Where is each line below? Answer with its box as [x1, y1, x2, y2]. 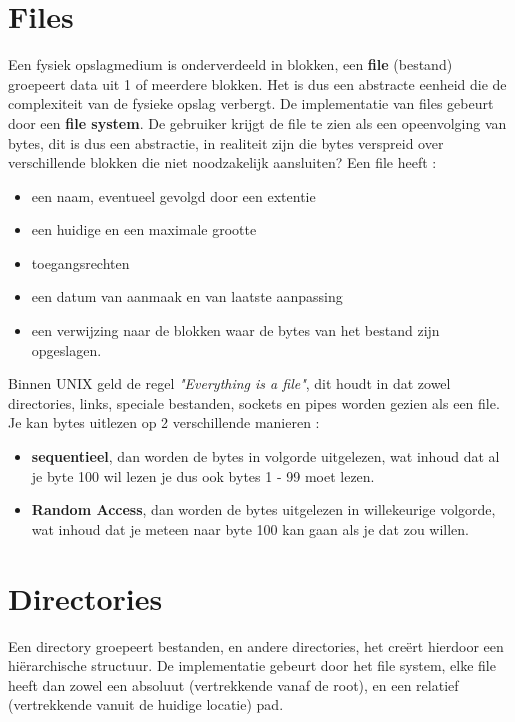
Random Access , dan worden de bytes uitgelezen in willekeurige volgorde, [31, 499, 496, 520]
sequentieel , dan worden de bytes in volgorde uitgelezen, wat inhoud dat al [31, 446, 500, 467]
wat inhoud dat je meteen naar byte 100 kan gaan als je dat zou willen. [31, 518, 470, 539]
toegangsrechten [31, 252, 130, 273]
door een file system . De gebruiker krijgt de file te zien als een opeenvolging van [8, 112, 507, 133]
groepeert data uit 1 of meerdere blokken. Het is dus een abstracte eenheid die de [8, 73, 507, 94]
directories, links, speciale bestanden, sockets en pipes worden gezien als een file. [8, 392, 500, 413]
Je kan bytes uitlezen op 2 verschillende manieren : [8, 412, 320, 433]
